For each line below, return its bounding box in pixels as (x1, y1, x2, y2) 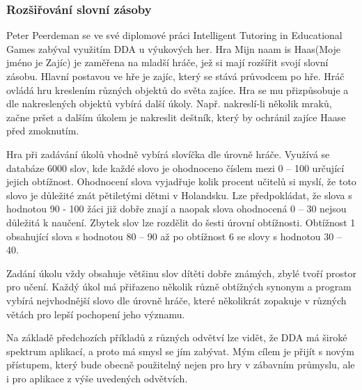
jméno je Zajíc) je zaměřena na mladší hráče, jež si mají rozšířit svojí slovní (6, 55, 329, 70)
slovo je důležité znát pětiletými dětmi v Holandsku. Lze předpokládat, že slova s (6, 187, 352, 202)
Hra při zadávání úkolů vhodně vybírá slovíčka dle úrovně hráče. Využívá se (6, 146, 330, 161)
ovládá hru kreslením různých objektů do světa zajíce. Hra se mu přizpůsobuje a (6, 82, 349, 97)
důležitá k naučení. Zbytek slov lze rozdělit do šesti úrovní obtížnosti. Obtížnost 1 (6, 214, 356, 229)
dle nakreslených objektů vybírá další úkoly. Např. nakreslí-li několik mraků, (6, 96, 332, 111)
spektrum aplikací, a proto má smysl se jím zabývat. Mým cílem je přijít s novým (6, 343, 354, 358)
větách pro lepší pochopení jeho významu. (6, 306, 185, 321)
